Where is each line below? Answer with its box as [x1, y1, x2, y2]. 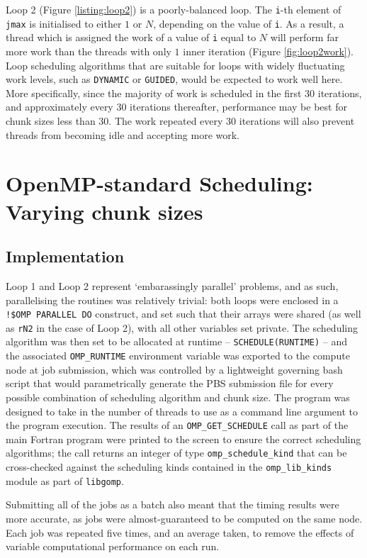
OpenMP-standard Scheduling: [6, 169, 313, 198]
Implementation [6, 245, 125, 267]
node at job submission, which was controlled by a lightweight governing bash [6, 362, 343, 376]
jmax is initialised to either [6, 16, 122, 30]
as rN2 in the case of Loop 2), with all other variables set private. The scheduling [6, 320, 358, 335]
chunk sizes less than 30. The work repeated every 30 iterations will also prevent [6, 113, 355, 128]
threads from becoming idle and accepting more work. [6, 127, 240, 142]
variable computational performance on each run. [6, 539, 220, 554]
